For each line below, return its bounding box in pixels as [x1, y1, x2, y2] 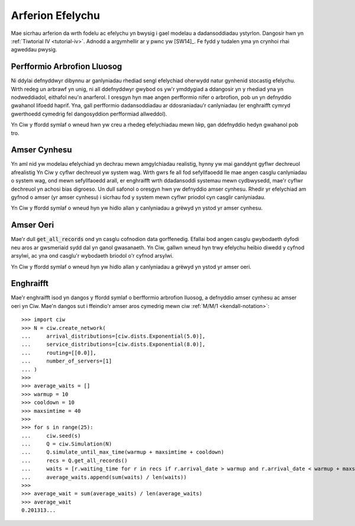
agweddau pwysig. [11, 46, 57, 53]
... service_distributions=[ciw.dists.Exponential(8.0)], [21, 341, 206, 348]
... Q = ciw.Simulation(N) [21, 441, 112, 447]
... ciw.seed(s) [21, 432, 81, 439]
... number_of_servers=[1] [21, 358, 112, 364]
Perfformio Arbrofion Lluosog [11, 62, 122, 72]
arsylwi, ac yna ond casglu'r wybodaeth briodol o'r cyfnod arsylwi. [11, 252, 174, 259]
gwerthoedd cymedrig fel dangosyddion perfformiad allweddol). [11, 110, 167, 117]
